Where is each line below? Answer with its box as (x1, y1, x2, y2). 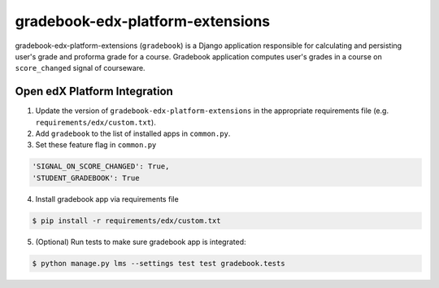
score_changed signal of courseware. (15, 63, 146, 73)
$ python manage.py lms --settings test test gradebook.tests (32, 259, 285, 268)
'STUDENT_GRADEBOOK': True (32, 173, 140, 182)
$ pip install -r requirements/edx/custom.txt (32, 216, 221, 225)
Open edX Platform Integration (15, 85, 174, 98)
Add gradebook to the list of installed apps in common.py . (35, 129, 231, 138)
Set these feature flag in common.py (35, 140, 157, 150)
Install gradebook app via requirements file (35, 194, 179, 203)
